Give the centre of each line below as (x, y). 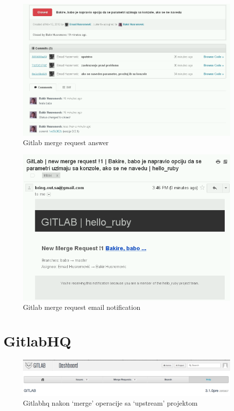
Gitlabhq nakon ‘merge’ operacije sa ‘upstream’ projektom (110, 402)
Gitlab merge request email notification (82, 307)
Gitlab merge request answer (66, 142)
